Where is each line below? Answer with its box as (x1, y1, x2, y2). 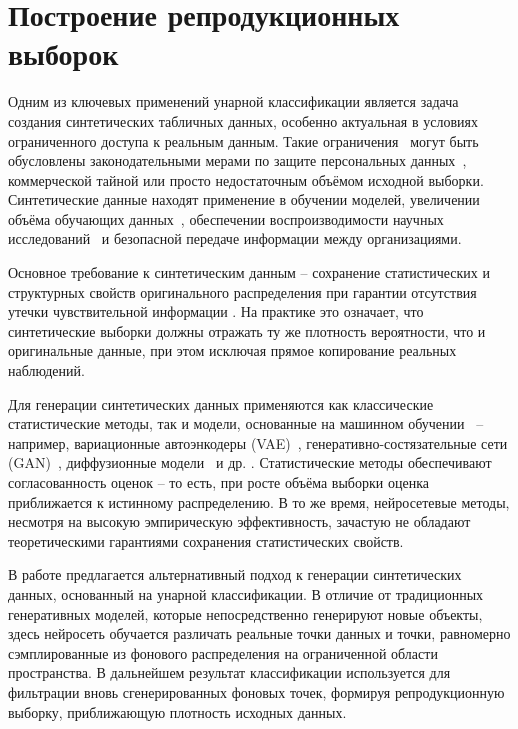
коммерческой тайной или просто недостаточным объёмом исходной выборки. (8, 169, 484, 190)
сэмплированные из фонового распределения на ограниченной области (8, 642, 438, 663)
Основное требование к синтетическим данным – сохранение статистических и (8, 262, 490, 283)
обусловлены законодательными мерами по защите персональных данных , (8, 150, 467, 171)
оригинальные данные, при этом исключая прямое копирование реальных (8, 340, 457, 361)
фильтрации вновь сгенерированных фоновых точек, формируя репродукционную (8, 681, 505, 702)
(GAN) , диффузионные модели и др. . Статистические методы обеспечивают (8, 452, 492, 473)
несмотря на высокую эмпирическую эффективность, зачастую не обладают (8, 511, 471, 532)
